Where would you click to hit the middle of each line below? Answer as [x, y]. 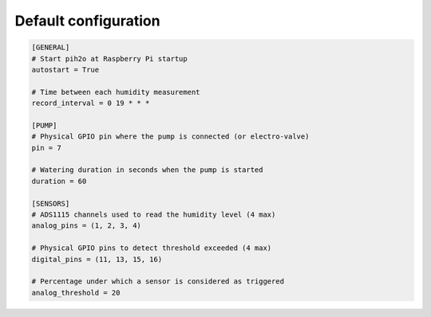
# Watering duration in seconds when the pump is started [147, 170]
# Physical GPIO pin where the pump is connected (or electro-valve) [170, 137]
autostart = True [65, 69]
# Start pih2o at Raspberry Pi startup [109, 59]
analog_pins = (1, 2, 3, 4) [86, 226]
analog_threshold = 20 [76, 292]
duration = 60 [59, 181]
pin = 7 [46, 148]
